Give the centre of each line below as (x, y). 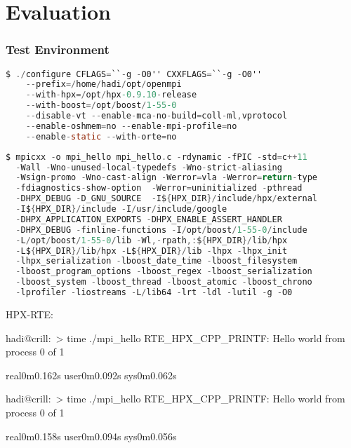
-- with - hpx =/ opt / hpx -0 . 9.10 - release (111, 95)
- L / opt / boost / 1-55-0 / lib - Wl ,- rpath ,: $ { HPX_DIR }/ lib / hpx (152, 240)
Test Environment (58, 49)
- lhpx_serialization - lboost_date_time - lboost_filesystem (157, 261)
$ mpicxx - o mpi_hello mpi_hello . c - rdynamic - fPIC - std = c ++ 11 (157, 157)
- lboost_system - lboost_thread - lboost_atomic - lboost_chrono (164, 282)
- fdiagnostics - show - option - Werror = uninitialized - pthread (159, 188)
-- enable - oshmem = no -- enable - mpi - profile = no (131, 126)
